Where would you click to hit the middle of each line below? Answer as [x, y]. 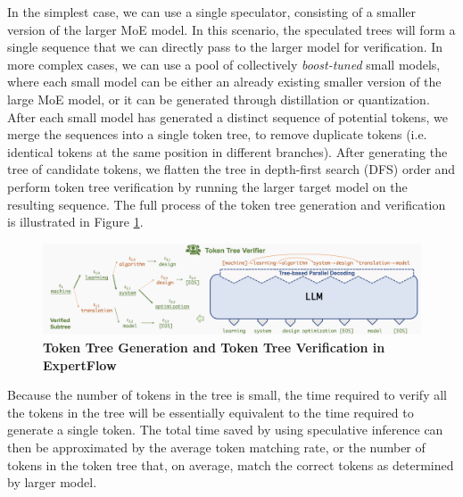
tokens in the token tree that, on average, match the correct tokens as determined [231, 464]
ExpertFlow [80, 364]
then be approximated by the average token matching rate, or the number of [216, 447]
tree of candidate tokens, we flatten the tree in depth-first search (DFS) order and [231, 169]
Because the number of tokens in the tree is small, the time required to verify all [227, 395]
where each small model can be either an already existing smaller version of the [224, 82]
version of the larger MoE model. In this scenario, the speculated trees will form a [231, 29]
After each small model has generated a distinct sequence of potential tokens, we [227, 116]
